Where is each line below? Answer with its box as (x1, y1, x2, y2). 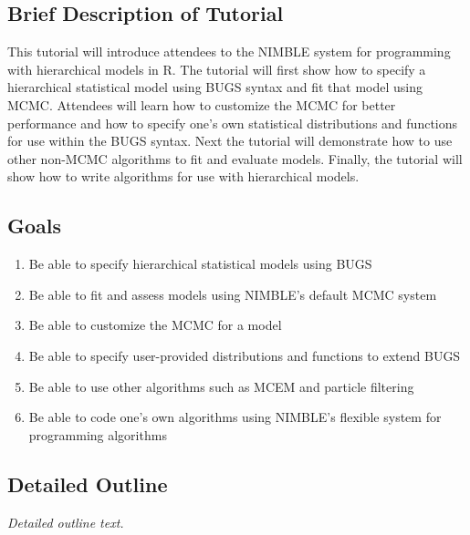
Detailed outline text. (7, 512, 124, 531)
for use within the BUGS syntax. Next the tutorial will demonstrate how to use (7, 131, 453, 150)
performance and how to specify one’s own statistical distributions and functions (7, 113, 458, 132)
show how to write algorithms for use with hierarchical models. (7, 167, 360, 186)
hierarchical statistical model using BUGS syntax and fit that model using (7, 77, 423, 97)
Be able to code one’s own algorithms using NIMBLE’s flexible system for (28, 407, 442, 427)
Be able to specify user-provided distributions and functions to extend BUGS (28, 345, 461, 365)
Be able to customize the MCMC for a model (28, 315, 282, 334)
